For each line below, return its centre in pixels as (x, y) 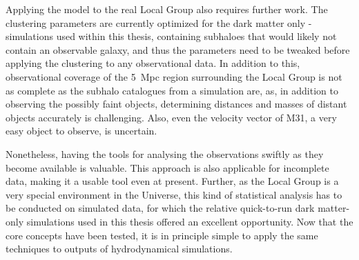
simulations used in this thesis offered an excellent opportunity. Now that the (190, 221)
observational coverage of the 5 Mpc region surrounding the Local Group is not (174, 76)
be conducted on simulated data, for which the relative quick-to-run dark (160, 208)
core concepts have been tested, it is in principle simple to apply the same (162, 235)
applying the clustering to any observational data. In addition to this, (153, 63)
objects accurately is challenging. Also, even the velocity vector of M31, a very (171, 117)
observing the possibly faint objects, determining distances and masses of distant (176, 104)
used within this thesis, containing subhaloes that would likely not (196, 36)
